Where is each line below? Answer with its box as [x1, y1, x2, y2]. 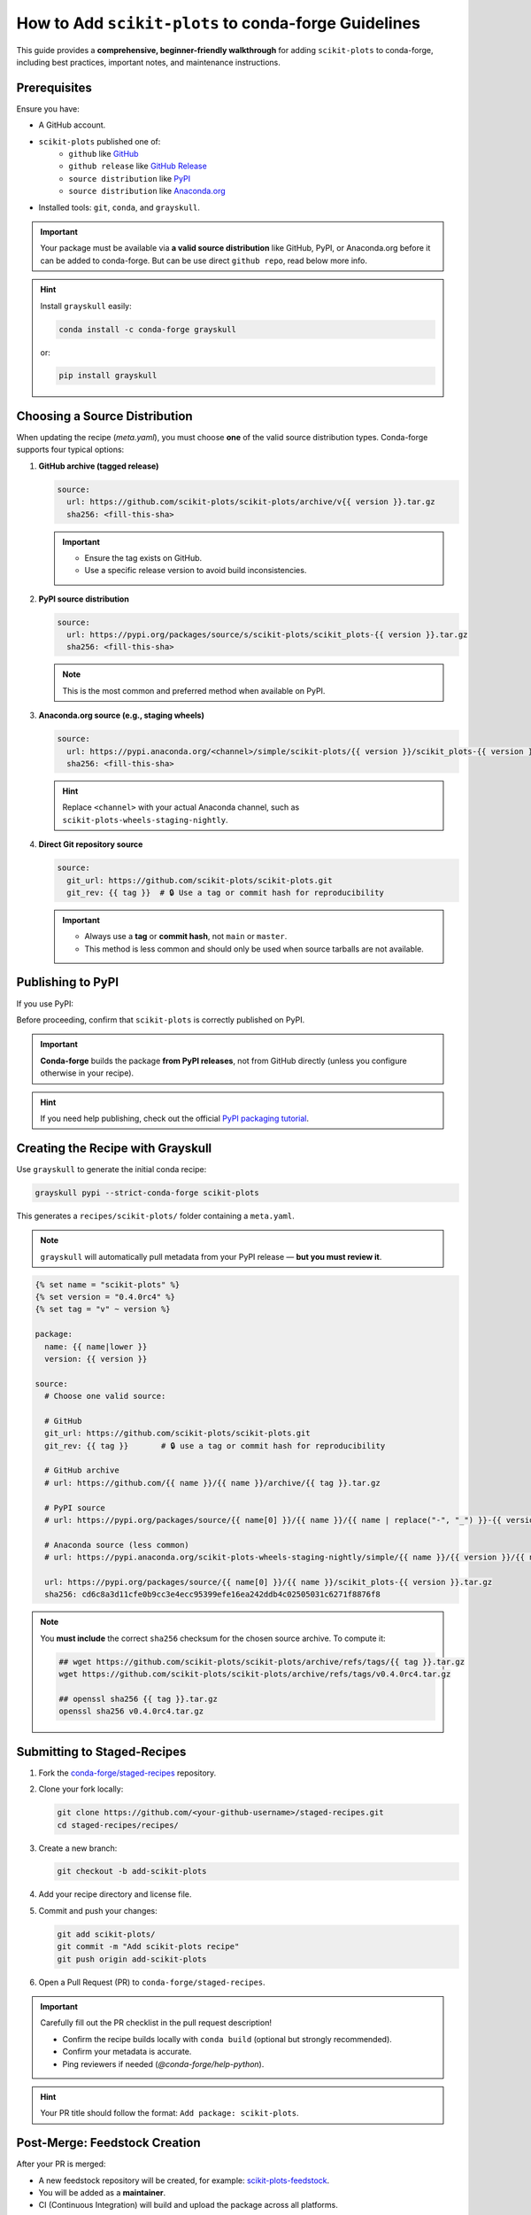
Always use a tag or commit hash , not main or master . [84, 931, 288, 942]
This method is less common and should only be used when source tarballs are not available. [84, 944, 424, 954]
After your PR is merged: [16, 2158, 106, 2170]
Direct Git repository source [38, 839, 143, 850]
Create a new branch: [38, 1843, 118, 1854]
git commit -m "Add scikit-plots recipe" [57, 1941, 240, 1952]
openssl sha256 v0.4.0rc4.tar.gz [58, 1706, 204, 1716]
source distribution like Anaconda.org [68, 186, 226, 197]
